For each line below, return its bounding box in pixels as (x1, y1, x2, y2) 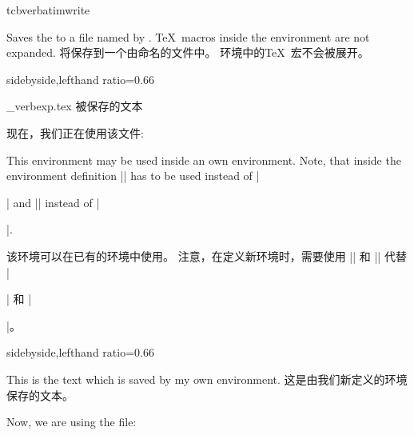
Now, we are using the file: (6, 413, 137, 430)
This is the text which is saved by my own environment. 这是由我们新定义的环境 (6, 370, 408, 387)
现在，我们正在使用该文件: (6, 124, 144, 141)
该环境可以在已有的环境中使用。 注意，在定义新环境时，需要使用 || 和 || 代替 (6, 247, 407, 264)
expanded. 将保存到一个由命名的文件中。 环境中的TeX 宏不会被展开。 (6, 44, 369, 61)
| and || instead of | (6, 194, 100, 210)
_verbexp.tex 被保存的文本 (6, 98, 143, 114)
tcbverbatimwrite (6, 2, 90, 18)
